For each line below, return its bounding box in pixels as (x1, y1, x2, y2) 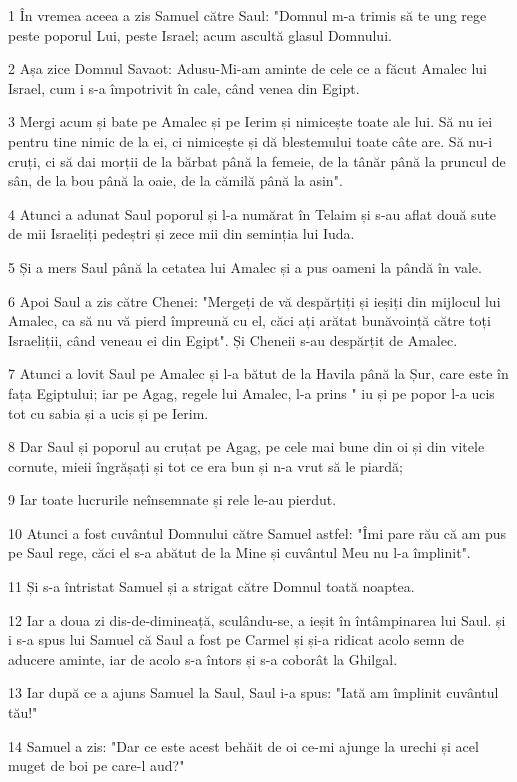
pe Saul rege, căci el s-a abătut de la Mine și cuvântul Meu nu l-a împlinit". (8, 542, 471, 563)
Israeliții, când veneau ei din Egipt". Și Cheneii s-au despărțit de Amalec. (8, 329, 458, 350)
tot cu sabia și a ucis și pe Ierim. (8, 402, 209, 423)
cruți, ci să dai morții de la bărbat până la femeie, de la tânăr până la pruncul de (8, 150, 506, 171)
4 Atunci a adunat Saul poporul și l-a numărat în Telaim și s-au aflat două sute (8, 203, 497, 224)
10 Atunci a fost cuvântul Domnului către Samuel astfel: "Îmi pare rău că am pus (8, 522, 507, 543)
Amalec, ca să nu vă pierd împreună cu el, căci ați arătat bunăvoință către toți (8, 310, 491, 331)
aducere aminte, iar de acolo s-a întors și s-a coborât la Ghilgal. (8, 648, 398, 669)
